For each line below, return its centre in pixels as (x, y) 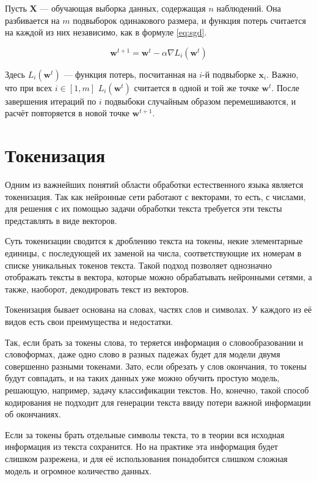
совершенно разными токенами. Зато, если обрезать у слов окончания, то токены (156, 366)
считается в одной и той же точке (196, 87)
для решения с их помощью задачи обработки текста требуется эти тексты (144, 208)
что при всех (29, 87)
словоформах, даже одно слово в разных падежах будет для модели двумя (143, 354)
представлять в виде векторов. (61, 220)
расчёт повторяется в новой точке (67, 113)
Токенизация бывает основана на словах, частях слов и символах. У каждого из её (158, 309)
